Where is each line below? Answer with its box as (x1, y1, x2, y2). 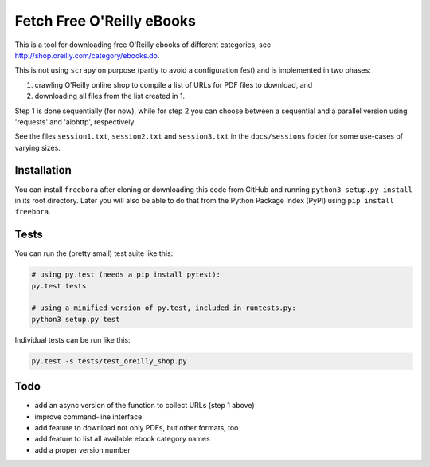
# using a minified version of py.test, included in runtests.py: (31, 304, 296, 312)
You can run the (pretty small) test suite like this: (14, 249, 174, 258)
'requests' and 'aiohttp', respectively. (14, 116, 136, 127)
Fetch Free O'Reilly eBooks (14, 12, 197, 29)
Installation (14, 163, 72, 177)
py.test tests (31, 281, 87, 290)
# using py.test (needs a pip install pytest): (31, 270, 221, 279)
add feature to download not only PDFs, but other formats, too (34, 423, 239, 433)
